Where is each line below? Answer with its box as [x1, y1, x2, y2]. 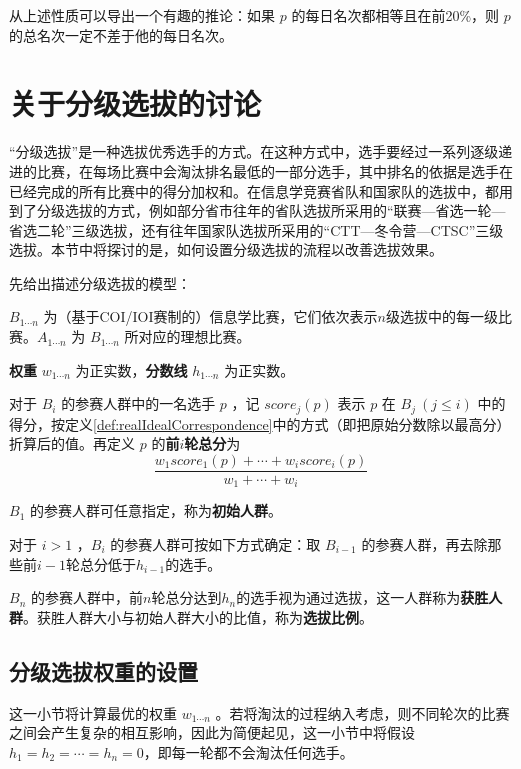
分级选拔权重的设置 [9, 655, 198, 686]
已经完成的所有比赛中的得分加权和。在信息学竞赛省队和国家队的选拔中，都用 [9, 180, 513, 201]
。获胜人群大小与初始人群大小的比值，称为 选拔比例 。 [23, 606, 373, 627]
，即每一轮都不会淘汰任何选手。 [143, 741, 354, 762]
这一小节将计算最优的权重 [9, 702, 177, 723]
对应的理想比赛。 [138, 326, 251, 347]
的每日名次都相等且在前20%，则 [291, 5, 500, 25]
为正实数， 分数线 [75, 359, 188, 380]
